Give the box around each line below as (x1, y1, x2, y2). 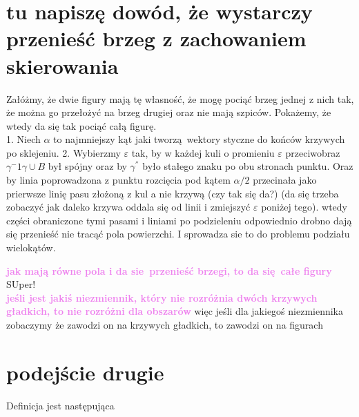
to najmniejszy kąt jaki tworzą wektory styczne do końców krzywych (53, 132, 345, 146)
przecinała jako (253, 173, 317, 187)
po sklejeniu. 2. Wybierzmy (6, 145, 121, 159)
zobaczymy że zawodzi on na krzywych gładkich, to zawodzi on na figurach (6, 318, 323, 331)
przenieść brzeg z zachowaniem (6, 24, 307, 52)
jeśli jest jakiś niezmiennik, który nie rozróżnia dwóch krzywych (6, 290, 318, 304)
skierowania (6, 51, 119, 79)
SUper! (6, 277, 36, 291)
